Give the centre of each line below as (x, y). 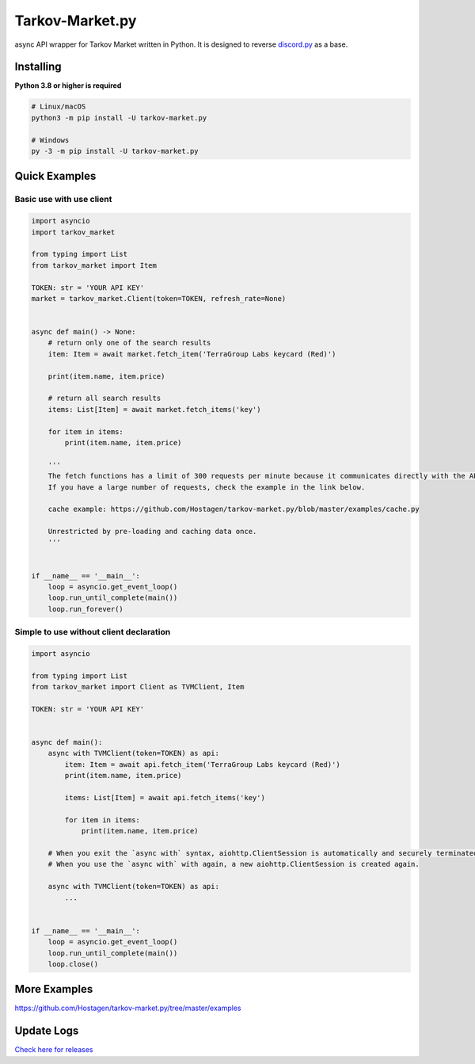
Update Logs (47, 1031)
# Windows (50, 140)
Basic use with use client (63, 200)
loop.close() (73, 964)
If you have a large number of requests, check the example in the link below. (207, 487)
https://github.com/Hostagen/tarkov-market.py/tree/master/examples (128, 1008)
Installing (38, 67)
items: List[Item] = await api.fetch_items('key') (165, 798)
